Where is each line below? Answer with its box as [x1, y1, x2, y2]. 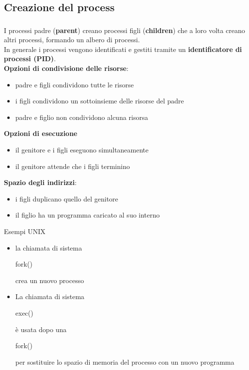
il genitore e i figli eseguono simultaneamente [15, 145, 149, 155]
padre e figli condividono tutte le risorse [15, 79, 134, 89]
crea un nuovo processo [15, 275, 84, 285]
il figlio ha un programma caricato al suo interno [15, 210, 160, 220]
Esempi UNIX [4, 226, 46, 236]
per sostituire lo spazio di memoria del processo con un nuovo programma [15, 356, 234, 367]
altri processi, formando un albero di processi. [4, 34, 140, 45]
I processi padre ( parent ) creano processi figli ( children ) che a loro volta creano [4, 25, 245, 35]
